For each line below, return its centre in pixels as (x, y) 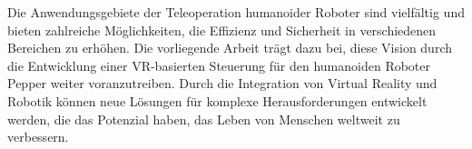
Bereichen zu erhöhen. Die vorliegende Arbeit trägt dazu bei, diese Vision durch (230, 48)
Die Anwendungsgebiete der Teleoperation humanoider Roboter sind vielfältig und (236, 12)
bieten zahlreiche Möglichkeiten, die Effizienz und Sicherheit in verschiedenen (222, 30)
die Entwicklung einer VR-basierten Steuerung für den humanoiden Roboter (219, 65)
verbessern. (38, 137)
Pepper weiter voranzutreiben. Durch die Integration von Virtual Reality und (222, 83)
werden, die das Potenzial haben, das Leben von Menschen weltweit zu (204, 119)
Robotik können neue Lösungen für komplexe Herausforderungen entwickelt (217, 100)
